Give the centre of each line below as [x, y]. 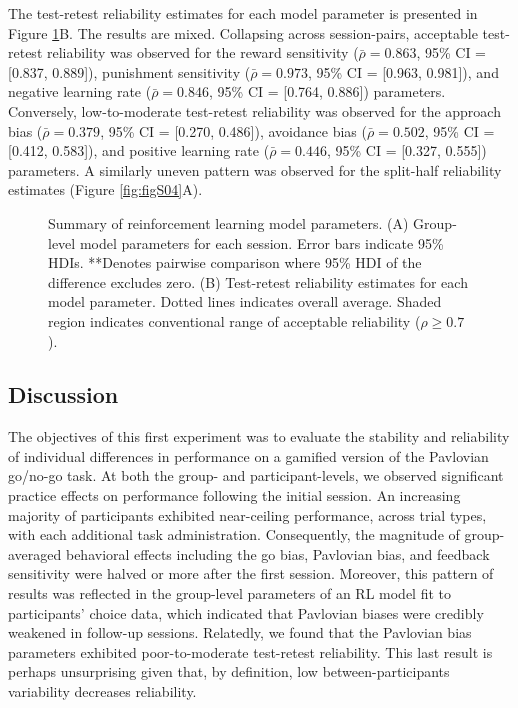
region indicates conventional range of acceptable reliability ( [234, 320]
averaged [35, 553]
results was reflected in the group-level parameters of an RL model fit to [230, 593]
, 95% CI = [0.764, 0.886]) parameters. [327, 91]
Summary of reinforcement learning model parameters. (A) [228, 222]
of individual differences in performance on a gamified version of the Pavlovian [248, 455]
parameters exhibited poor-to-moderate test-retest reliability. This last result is [250, 651]
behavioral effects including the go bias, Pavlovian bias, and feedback [277, 553]
